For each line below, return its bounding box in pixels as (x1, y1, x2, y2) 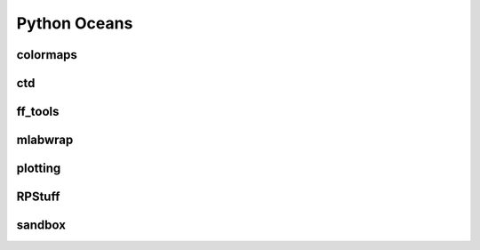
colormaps (16, 47, 77, 62)
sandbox (16, 218, 67, 233)
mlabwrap (16, 133, 74, 148)
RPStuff (16, 190, 60, 205)
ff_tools (16, 104, 60, 119)
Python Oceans (16, 13, 133, 33)
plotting (16, 161, 61, 176)
